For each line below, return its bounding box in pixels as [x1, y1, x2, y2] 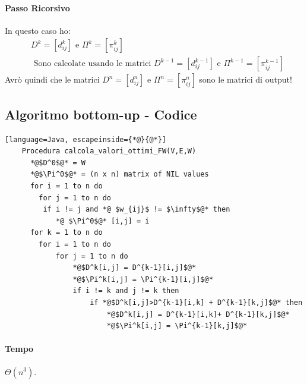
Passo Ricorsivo [5, 1, 70, 14]
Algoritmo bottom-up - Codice [5, 105, 197, 123]
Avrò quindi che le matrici [5, 73, 100, 86]
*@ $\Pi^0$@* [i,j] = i [55, 216, 150, 225]
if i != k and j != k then [72, 287, 179, 295]
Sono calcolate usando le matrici [33, 59, 151, 68]
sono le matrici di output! [199, 73, 292, 86]
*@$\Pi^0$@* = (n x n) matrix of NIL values [30, 170, 209, 179]
